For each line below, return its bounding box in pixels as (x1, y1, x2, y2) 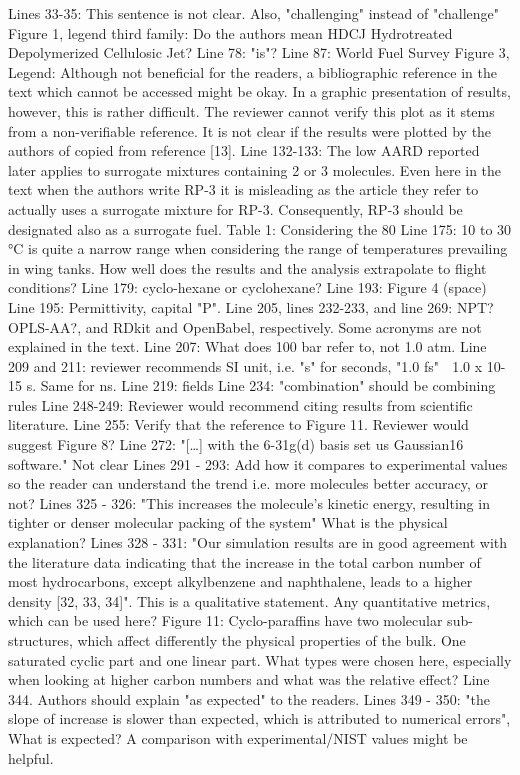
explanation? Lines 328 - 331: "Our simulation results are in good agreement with (8, 532, 507, 553)
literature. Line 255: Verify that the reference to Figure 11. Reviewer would (8, 414, 469, 435)
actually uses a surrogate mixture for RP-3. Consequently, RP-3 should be (8, 198, 463, 219)
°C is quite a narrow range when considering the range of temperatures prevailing (8, 238, 508, 259)
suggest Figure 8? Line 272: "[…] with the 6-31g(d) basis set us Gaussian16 (8, 434, 464, 455)
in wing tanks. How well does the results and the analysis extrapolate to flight (8, 257, 487, 278)
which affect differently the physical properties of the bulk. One (77, 630, 466, 650)
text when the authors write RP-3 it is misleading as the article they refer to (8, 179, 479, 200)
